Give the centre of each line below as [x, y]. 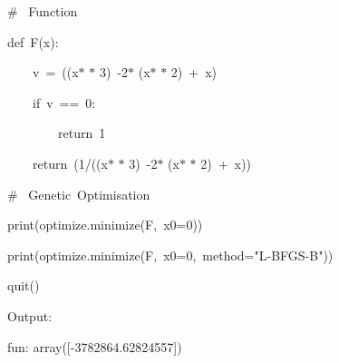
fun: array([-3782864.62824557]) [95, 346]
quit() [24, 285]
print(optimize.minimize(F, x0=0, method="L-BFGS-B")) [170, 255]
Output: [30, 315]
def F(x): [33, 41]
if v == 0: [64, 102]
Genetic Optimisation [89, 194]
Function [53, 11]
